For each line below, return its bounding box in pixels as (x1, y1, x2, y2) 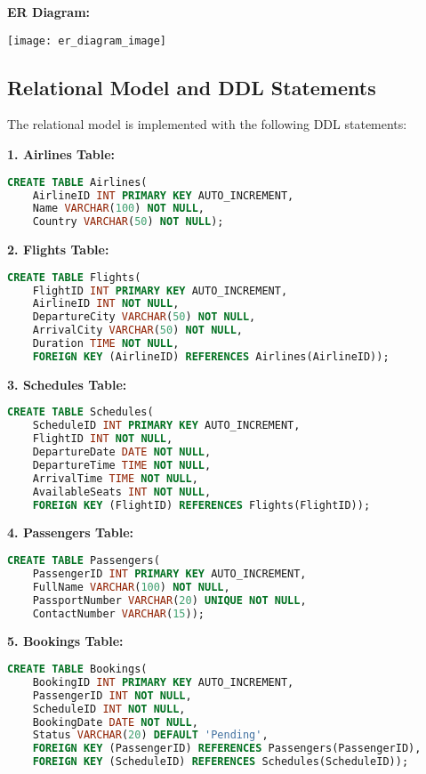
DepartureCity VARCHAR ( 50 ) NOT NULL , (32, 310, 256, 324)
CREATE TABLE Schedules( (7, 406, 154, 419)
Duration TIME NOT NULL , (32, 337, 180, 351)
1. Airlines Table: (7, 145, 116, 164)
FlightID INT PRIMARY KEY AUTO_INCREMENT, (32, 284, 288, 297)
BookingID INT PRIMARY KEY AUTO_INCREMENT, (32, 675, 294, 689)
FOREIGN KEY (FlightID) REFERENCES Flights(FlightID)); (32, 498, 371, 512)
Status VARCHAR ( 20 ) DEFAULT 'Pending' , (32, 729, 269, 742)
